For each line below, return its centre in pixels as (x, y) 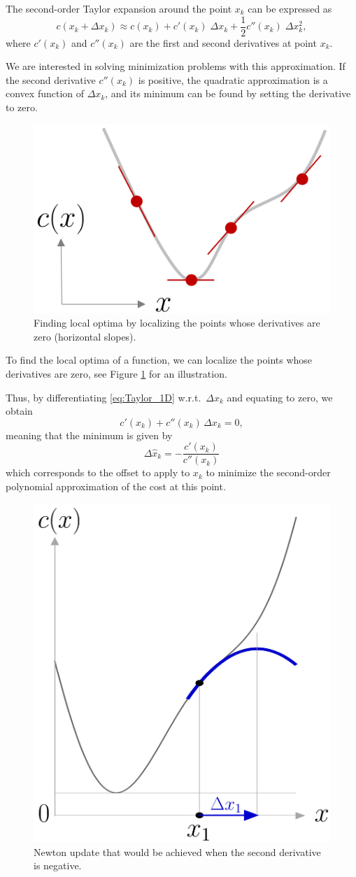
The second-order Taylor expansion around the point (119, 8)
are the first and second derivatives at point (223, 42)
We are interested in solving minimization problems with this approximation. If (176, 66)
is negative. (58, 865)
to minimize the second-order (268, 472)
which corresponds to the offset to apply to (98, 472)
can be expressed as (290, 8)
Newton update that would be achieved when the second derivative (177, 851)
